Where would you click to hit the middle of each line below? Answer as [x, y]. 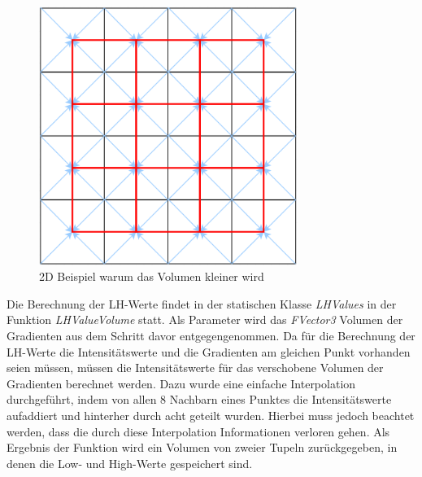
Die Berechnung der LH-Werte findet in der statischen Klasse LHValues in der [202, 303]
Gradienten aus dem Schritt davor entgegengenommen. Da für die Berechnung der [211, 335]
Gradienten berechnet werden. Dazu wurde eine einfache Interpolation [181, 383]
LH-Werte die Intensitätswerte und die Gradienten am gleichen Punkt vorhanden [209, 351]
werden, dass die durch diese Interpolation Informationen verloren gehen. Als [198, 431]
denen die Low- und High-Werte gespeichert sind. [130, 463]
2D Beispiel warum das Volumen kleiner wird [152, 276]
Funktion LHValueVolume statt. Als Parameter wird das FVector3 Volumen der [205, 319]
